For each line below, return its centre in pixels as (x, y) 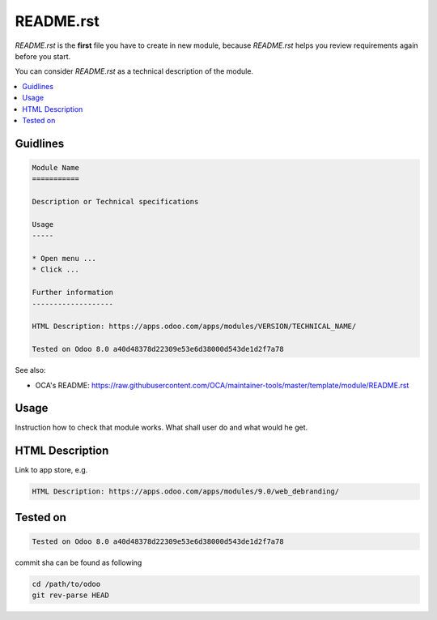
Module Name (56, 167)
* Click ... (56, 270)
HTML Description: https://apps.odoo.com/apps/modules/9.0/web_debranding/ (186, 492)
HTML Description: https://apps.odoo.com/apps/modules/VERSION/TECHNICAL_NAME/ (194, 327)
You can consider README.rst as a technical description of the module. (134, 71)
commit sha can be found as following (78, 562)
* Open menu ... (64, 259)
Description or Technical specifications (115, 202)
